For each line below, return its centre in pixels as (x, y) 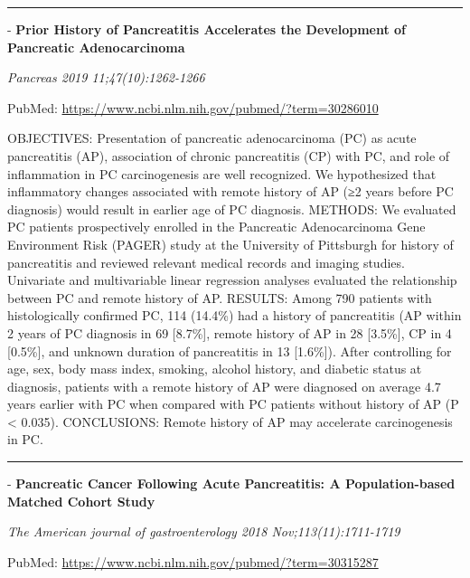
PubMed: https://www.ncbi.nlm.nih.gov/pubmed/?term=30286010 (193, 107)
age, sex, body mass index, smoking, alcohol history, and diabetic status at (215, 369)
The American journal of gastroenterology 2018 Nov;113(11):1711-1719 (204, 531)
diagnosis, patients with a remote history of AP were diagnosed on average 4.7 (224, 386)
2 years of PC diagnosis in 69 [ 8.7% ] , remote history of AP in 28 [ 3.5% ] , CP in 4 (230, 332)
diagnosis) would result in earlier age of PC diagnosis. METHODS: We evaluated (232, 208)
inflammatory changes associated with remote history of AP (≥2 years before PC (230, 191)
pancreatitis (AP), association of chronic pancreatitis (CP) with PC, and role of (229, 155)
